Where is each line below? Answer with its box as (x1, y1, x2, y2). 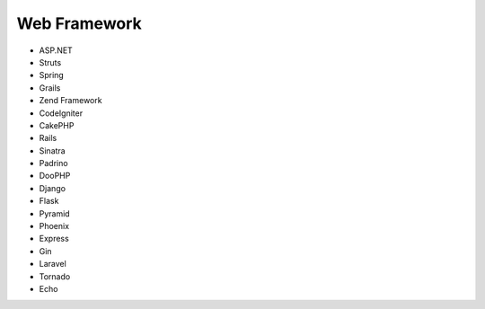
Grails (39, 82, 61, 93)
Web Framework (16, 13, 143, 33)
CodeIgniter (39, 108, 84, 119)
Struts (39, 57, 62, 67)
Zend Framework (39, 95, 102, 106)
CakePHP (39, 119, 75, 130)
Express (39, 234, 69, 244)
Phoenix (39, 221, 70, 232)
